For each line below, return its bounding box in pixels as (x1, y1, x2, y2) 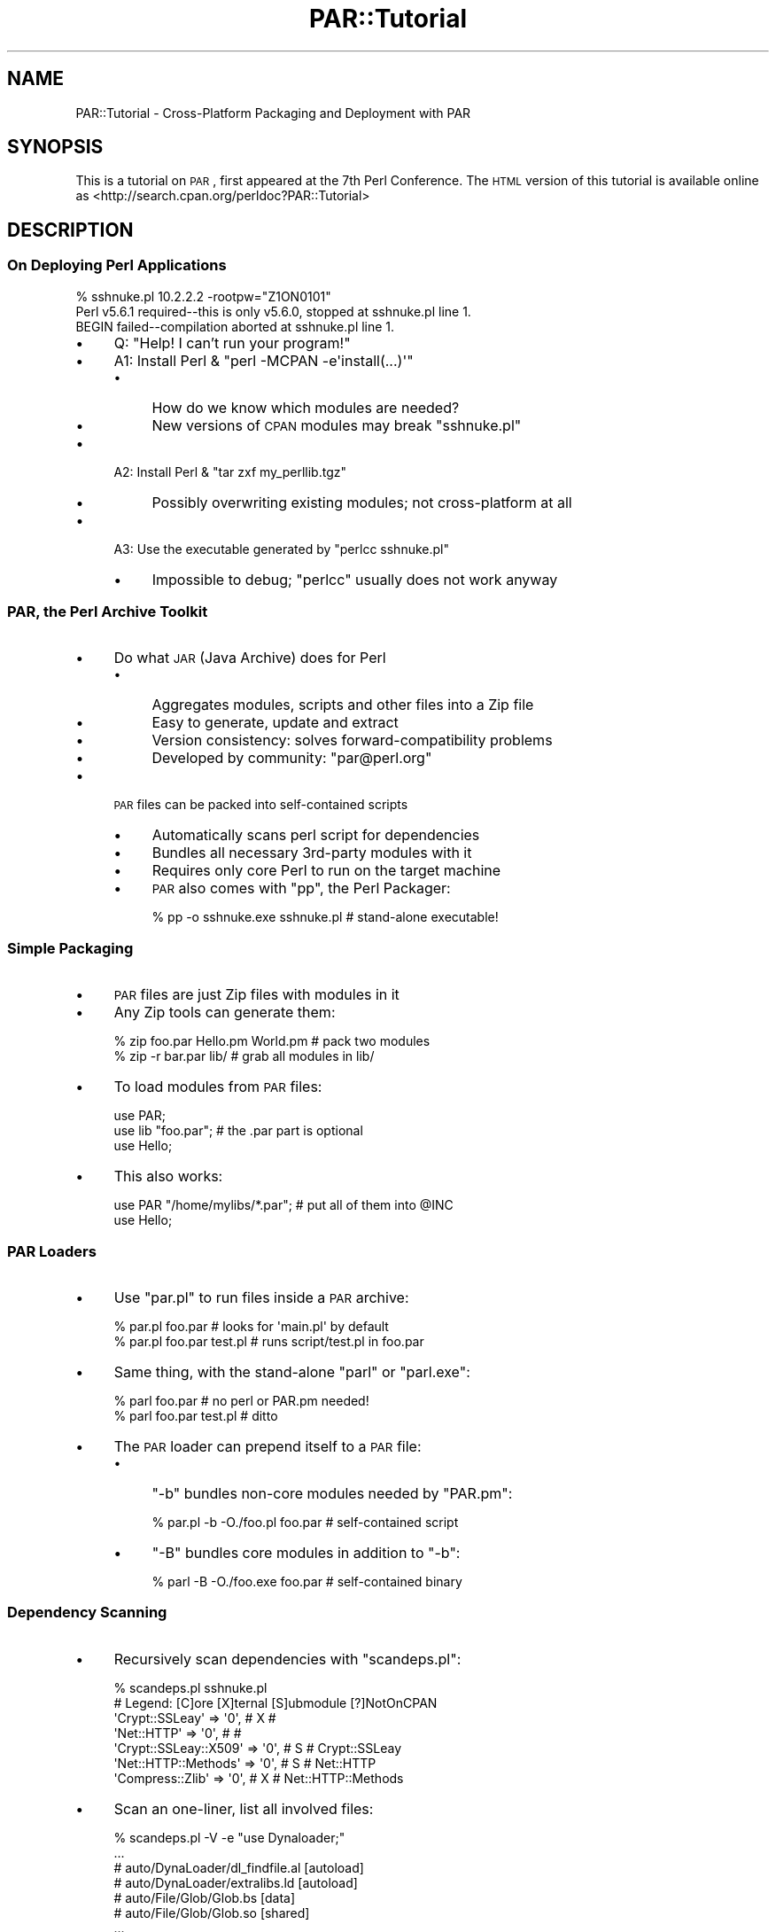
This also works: (113, 1167, 223, 1186)
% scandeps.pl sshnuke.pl (113, 1679, 268, 1695)
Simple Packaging (7, 939, 134, 957)
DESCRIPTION (7, 218, 134, 241)
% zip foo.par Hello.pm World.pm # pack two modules (113, 1033, 431, 1049)
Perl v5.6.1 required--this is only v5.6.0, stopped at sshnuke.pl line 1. (75, 303, 471, 319)
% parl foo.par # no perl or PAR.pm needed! (113, 1392, 369, 1408)
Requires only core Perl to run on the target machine (151, 861, 501, 880)
